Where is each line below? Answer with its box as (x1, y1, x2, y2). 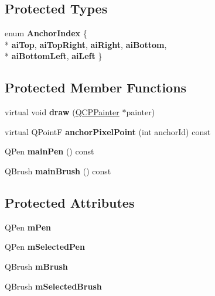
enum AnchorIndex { (5, 27, 87, 39)
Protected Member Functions (5, 78, 187, 97)
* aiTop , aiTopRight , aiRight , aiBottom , (5, 38, 167, 50)
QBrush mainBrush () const (5, 164, 111, 177)
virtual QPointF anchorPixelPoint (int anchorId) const (5, 125, 211, 137)
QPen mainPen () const (5, 145, 94, 157)
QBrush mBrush (5, 260, 68, 272)
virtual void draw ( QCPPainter (5, 106, 120, 118)
